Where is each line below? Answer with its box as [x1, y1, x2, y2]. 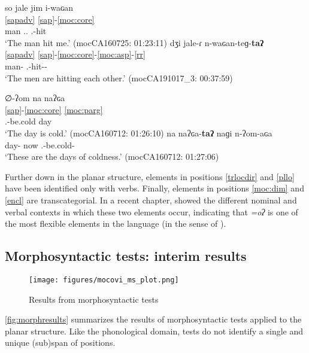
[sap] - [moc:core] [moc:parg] [5, 103, 103, 115]
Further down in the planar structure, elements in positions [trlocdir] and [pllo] [5, 170, 295, 182]
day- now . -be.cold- [5, 138, 75, 151]
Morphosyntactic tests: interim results [5, 247, 247, 265]
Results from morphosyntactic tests [29, 293, 159, 305]
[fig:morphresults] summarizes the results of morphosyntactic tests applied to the [5, 313, 302, 325]
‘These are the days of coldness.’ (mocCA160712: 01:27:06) [5, 150, 219, 163]
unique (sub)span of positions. [5, 336, 116, 349]
